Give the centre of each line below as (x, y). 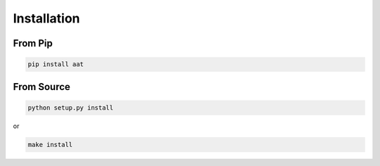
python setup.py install (71, 108)
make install (50, 145)
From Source (42, 87)
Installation (46, 18)
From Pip (33, 43)
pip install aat (56, 64)
